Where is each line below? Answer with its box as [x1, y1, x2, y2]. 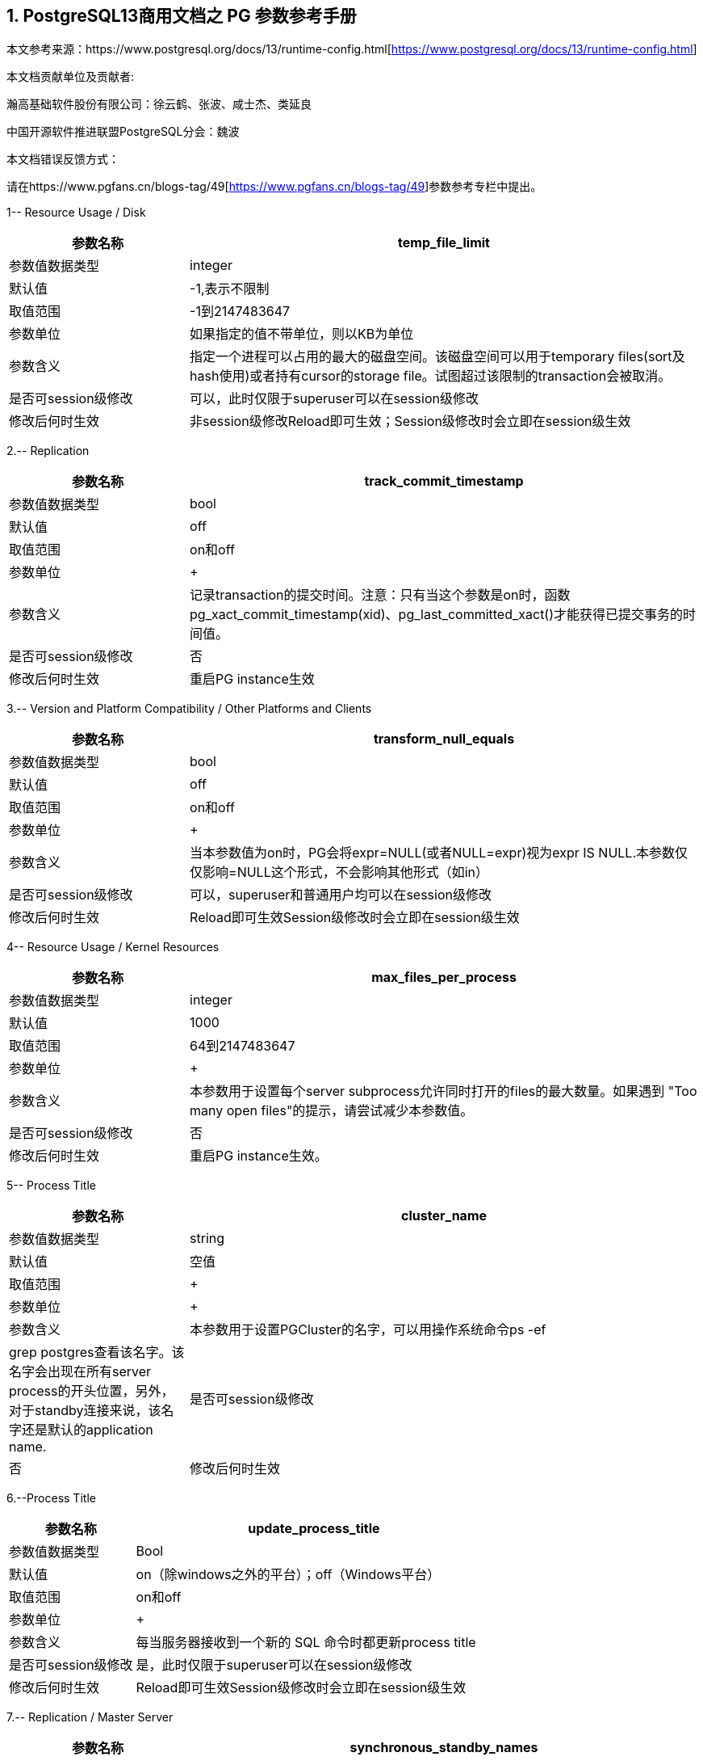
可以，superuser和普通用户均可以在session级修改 [190, 887, 492, 904]
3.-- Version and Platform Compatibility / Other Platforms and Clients [6, 701, 372, 716]
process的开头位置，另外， [9, 1383, 174, 1400]
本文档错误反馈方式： [6, 152, 119, 166]
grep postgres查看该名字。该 [9, 1344, 185, 1361]
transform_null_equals [373, 731, 515, 748]
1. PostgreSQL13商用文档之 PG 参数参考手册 [6, 6, 357, 26]
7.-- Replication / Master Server [6, 1710, 174, 1725]
